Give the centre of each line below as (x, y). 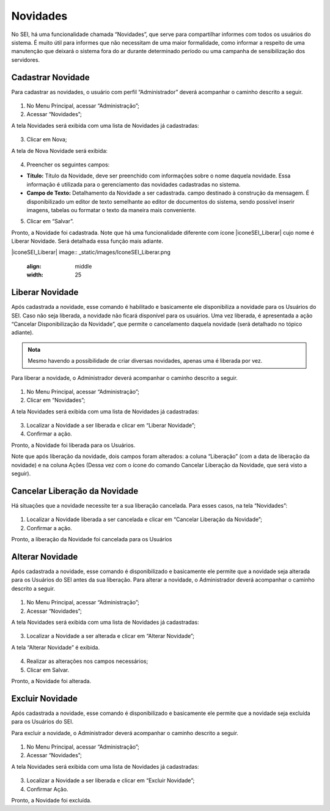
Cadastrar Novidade (50, 77)
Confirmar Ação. (47, 789)
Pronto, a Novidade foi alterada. (51, 681)
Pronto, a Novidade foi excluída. (51, 800)
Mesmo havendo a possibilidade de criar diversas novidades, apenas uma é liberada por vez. (145, 361)
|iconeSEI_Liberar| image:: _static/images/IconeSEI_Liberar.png (91, 252)
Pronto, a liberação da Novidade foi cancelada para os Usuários (92, 539)
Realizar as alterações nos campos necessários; (87, 661)
